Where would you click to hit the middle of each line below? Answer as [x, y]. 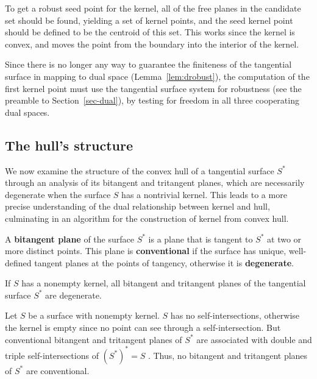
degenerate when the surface [58, 194]
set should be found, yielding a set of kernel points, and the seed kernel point [149, 20]
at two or [284, 239]
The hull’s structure [69, 145]
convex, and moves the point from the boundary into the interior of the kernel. [152, 44]
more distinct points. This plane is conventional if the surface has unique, [146, 251]
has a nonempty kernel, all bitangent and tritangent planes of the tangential [164, 283]
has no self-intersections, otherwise [235, 315]
